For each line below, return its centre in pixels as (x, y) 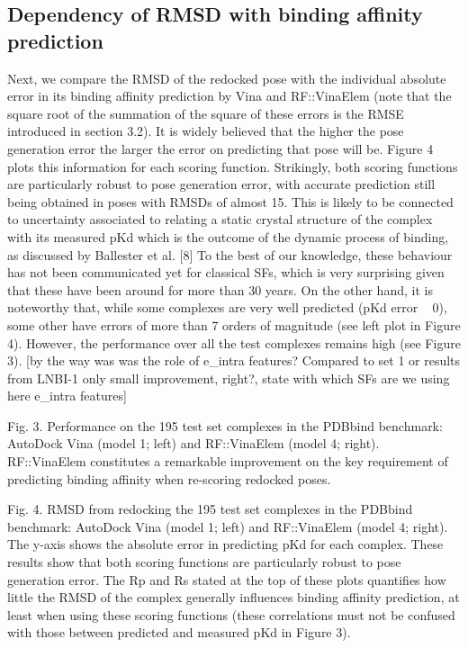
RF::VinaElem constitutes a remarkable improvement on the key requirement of (228, 461)
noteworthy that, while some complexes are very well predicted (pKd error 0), (227, 307)
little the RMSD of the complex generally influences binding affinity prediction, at (234, 597)
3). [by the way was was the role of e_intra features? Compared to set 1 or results (234, 360)
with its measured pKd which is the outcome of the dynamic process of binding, (228, 236)
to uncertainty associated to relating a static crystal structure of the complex (220, 219)
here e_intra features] (67, 396)
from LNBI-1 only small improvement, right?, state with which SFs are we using (229, 378)
